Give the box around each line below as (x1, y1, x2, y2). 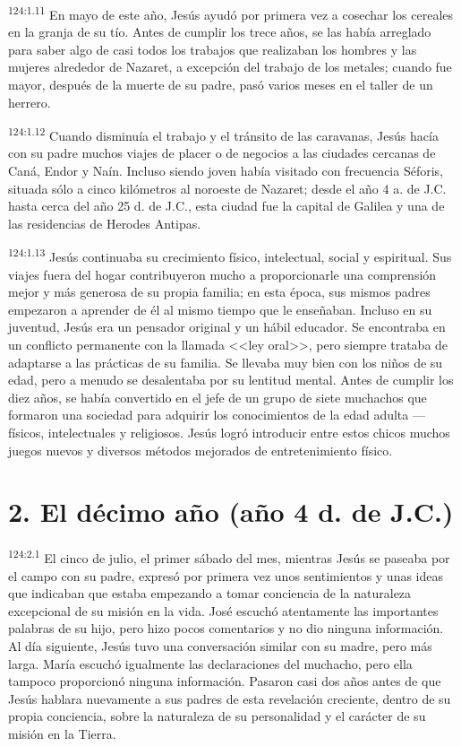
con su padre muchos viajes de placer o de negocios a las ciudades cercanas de (8, 143, 436, 162)
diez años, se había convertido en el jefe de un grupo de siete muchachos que (8, 387, 427, 406)
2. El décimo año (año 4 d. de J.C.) (8, 493, 454, 530)
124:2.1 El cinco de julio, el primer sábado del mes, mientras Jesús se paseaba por (8, 546, 450, 567)
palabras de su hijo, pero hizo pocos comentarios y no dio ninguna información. (8, 619, 444, 638)
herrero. (8, 92, 51, 111)
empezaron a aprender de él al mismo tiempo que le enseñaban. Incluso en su (8, 299, 432, 318)
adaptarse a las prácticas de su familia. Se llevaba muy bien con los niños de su (8, 352, 443, 371)
